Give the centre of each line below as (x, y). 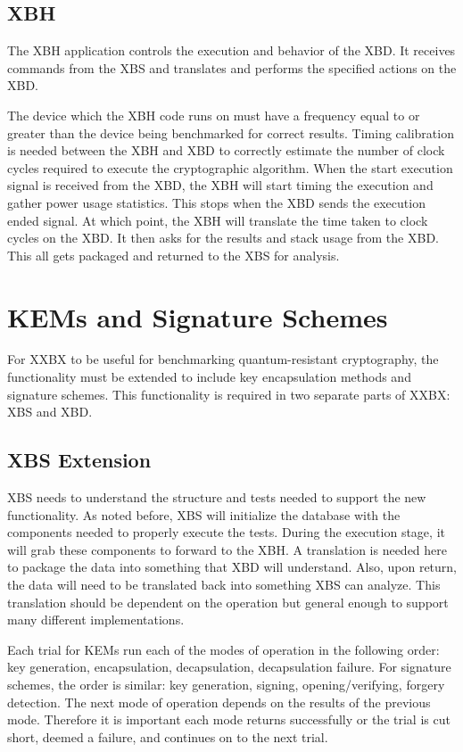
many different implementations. (96, 620)
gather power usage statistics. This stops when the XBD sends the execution (216, 202)
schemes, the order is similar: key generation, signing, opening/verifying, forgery (226, 684)
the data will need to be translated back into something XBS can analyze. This (224, 584)
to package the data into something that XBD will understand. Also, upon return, (232, 567)
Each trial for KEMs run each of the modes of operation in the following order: (223, 649)
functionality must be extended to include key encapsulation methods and (209, 377)
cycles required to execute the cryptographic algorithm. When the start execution (230, 167)
